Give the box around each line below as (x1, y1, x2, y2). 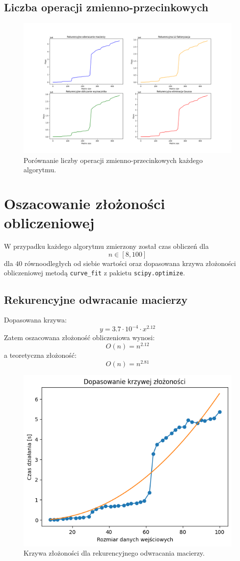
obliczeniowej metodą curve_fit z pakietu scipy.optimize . (4, 267, 185, 278)
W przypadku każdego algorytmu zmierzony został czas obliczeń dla (4, 241, 209, 251)
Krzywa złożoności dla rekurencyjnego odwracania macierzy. (24, 548, 205, 558)
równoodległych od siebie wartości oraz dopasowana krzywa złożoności (25, 258, 236, 268)
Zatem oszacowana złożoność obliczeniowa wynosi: (4, 332, 155, 343)
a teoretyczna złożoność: (4, 350, 77, 360)
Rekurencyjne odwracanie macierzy (4, 292, 187, 307)
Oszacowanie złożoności (4, 193, 165, 214)
